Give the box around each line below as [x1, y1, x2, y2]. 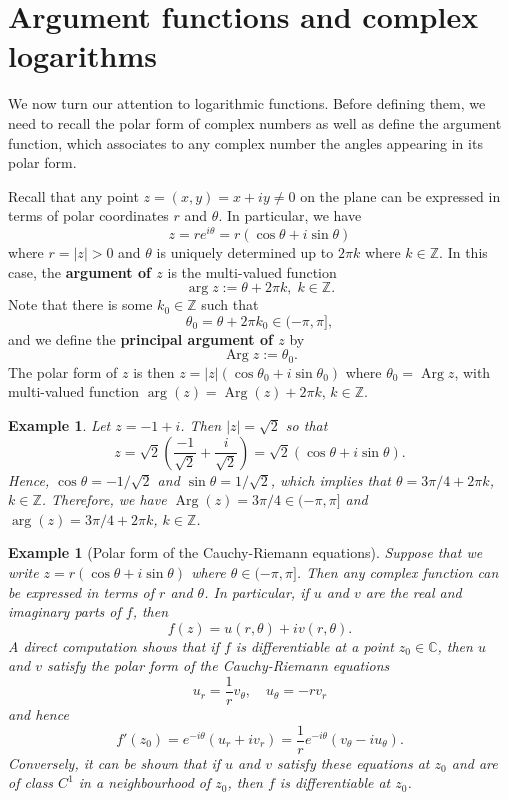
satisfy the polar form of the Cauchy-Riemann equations [47, 655, 390, 676]
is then [133, 361, 175, 382]
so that [285, 414, 328, 435]
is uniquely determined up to [156, 241, 334, 262]
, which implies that [270, 469, 391, 490]
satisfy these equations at [277, 752, 430, 773]
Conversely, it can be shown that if [8, 752, 221, 773]
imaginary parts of [8, 601, 121, 622]
